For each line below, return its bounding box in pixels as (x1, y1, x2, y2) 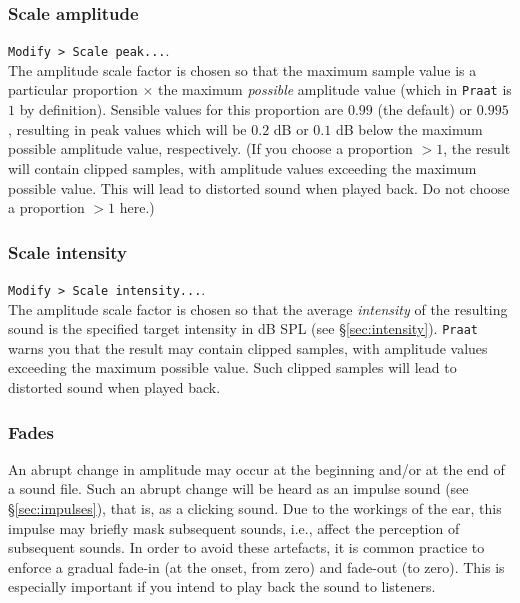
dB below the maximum (335, 118, 483, 139)
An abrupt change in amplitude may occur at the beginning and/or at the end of (8, 458, 505, 479)
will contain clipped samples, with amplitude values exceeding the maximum (8, 157, 477, 178)
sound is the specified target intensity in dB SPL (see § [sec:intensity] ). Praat (8, 318, 478, 339)
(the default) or (377, 99, 473, 120)
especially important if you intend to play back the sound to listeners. (8, 576, 436, 597)
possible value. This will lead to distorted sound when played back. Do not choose (8, 177, 510, 198)
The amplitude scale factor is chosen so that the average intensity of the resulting (8, 298, 508, 319)
